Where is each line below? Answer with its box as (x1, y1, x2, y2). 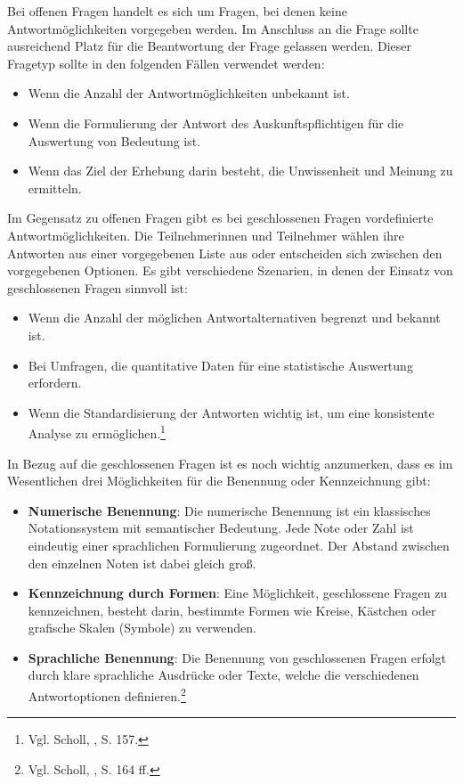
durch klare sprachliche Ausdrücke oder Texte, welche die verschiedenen (28, 666, 419, 684)
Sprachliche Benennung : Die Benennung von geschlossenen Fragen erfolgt (28, 648, 447, 666)
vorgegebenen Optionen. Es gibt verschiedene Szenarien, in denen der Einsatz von (7, 261, 453, 280)
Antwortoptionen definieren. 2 (28, 684, 186, 705)
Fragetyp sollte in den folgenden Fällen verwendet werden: (7, 53, 325, 72)
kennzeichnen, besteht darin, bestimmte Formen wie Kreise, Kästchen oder (28, 600, 436, 619)
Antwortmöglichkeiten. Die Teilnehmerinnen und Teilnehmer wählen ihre (7, 225, 404, 244)
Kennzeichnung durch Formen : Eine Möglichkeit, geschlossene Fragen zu (28, 584, 448, 602)
